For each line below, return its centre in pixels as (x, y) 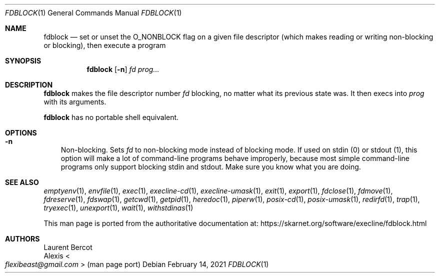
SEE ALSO (22, 182)
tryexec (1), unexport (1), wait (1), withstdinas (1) (118, 208)
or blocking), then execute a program (105, 45)
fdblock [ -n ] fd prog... (123, 69)
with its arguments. (75, 102)
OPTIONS (21, 133)
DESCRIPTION (29, 85)
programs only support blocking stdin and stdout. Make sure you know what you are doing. (211, 167)
